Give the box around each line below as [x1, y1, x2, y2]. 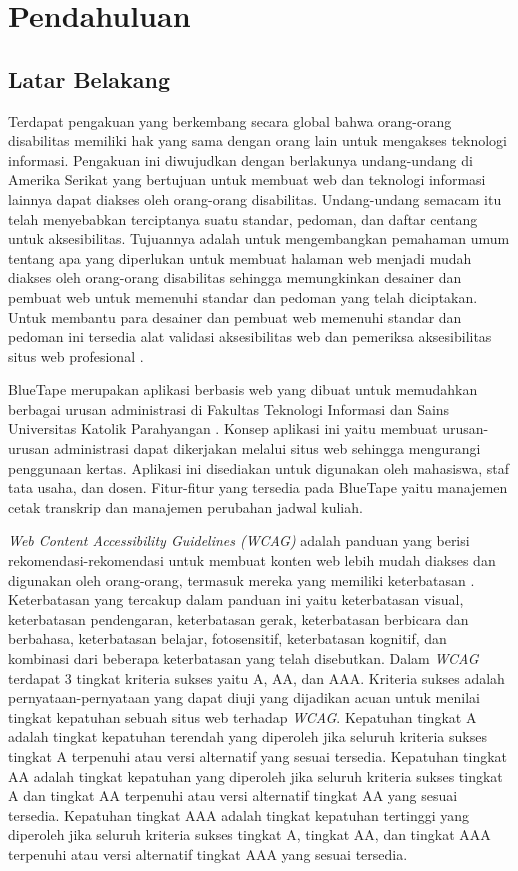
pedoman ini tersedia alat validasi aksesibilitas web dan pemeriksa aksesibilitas [8, 326, 492, 347]
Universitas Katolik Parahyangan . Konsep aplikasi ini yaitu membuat [8, 418, 438, 439]
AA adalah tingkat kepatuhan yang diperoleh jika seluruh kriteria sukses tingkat [8, 765, 503, 786]
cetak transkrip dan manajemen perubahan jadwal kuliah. [8, 496, 363, 517]
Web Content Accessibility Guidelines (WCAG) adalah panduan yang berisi [8, 530, 470, 551]
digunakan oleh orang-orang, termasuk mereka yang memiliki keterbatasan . [8, 569, 475, 590]
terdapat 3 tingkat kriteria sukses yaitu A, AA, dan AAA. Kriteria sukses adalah [8, 667, 505, 688]
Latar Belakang [8, 63, 171, 94]
